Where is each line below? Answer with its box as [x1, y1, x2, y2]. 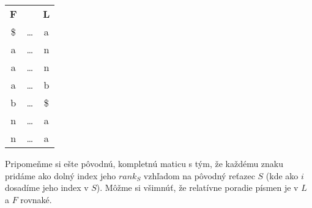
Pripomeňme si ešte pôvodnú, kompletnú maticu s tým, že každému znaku [5, 157, 284, 169]
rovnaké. [20, 193, 52, 206]
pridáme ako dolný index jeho [5, 169, 116, 182]
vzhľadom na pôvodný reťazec [143, 169, 255, 182]
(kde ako [266, 169, 299, 182]
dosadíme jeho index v [5, 181, 89, 194]
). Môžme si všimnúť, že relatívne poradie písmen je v [96, 181, 299, 194]
